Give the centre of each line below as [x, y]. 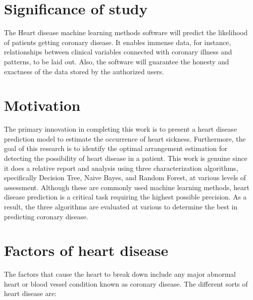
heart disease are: [30, 293]
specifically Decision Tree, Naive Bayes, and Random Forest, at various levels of [125, 177]
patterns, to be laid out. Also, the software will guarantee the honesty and [117, 61]
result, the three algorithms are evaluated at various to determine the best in [121, 206]
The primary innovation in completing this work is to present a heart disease [121, 129]
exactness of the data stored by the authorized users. [84, 71]
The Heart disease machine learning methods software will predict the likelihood [126, 32]
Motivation [42, 105]
